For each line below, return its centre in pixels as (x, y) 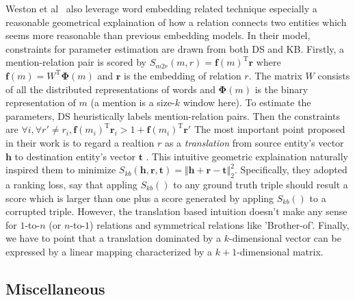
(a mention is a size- (133, 102)
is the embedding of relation (183, 75)
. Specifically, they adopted (291, 170)
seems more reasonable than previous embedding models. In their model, (158, 35)
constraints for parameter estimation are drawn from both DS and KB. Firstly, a (175, 48)
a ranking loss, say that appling (71, 184)
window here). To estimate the (247, 102)
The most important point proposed (269, 129)
